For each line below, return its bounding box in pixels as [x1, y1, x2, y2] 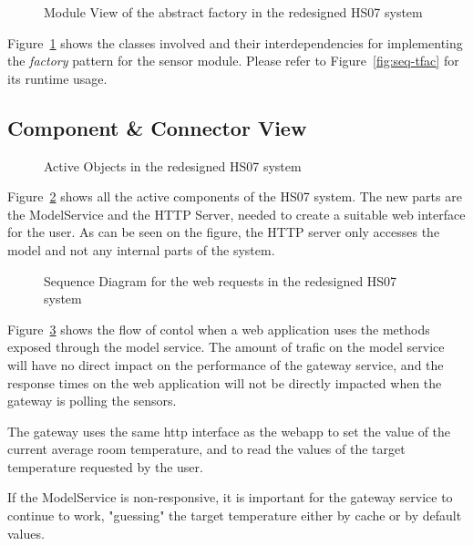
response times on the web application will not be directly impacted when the [7, 373, 442, 392]
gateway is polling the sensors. [7, 391, 177, 410]
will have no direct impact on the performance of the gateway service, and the [7, 355, 444, 374]
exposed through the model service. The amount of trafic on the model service [7, 337, 445, 356]
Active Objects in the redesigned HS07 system [44, 156, 302, 175]
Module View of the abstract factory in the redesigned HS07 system [44, 3, 423, 21]
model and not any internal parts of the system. [7, 240, 275, 259]
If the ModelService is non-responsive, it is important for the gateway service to [7, 488, 453, 507]
